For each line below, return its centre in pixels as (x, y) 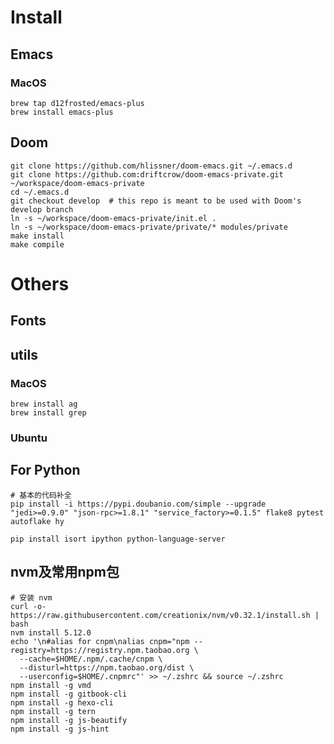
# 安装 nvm (31, 597)
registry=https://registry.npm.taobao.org (100, 650)
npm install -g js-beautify (69, 720)
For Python (45, 470)
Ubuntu (29, 438)
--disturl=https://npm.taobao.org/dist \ (107, 667)
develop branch (42, 209)
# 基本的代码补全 (41, 495)
